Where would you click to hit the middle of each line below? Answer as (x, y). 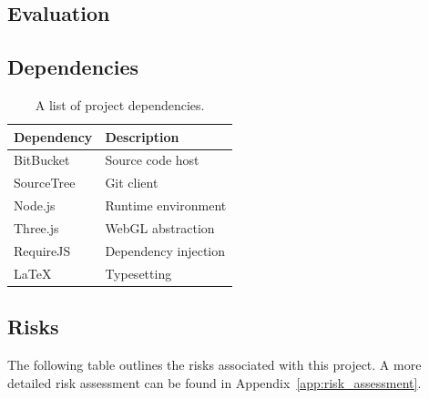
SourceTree (45, 183)
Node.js (35, 205)
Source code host (152, 160)
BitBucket (42, 160)
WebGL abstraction (160, 227)
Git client (132, 183)
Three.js (36, 227)
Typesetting (138, 273)
